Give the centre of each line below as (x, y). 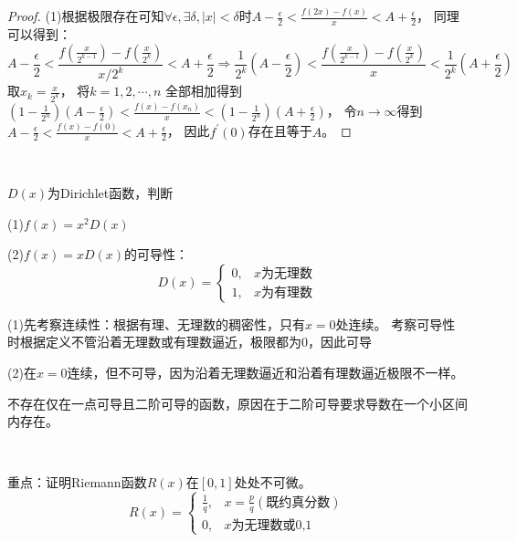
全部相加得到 (203, 91)
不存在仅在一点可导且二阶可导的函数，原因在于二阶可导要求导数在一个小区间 (237, 403)
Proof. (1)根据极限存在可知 (86, 16)
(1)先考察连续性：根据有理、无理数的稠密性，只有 (156, 323)
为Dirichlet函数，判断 (111, 193)
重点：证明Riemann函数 (77, 482)
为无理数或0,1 (272, 525)
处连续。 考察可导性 (396, 323)
